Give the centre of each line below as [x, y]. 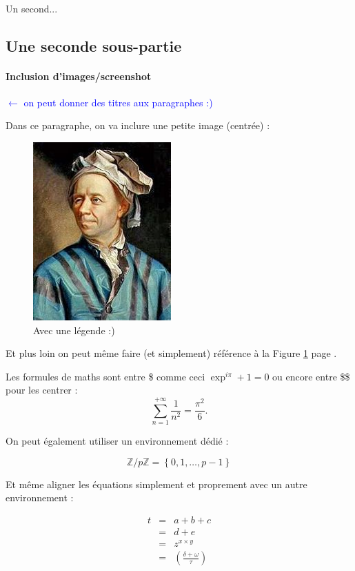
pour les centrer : [42, 390]
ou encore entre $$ [311, 376]
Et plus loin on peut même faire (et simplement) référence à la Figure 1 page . [171, 353]
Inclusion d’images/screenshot [79, 76]
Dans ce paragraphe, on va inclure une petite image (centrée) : [138, 125]
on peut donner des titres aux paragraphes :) [118, 102]
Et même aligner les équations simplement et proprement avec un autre [156, 484]
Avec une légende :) [74, 330]
